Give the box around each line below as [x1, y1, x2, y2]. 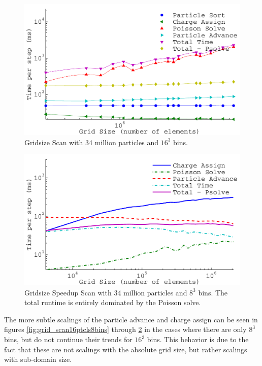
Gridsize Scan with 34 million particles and [24, 137, 159, 147]
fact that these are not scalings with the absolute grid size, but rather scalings [4, 344, 247, 354]
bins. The [198, 287, 228, 297]
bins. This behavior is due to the [147, 334, 249, 345]
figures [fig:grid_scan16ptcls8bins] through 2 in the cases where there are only [4, 324, 247, 335]
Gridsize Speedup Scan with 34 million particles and [24, 287, 187, 297]
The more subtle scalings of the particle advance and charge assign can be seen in [4, 314, 258, 324]
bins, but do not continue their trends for [4, 334, 133, 345]
